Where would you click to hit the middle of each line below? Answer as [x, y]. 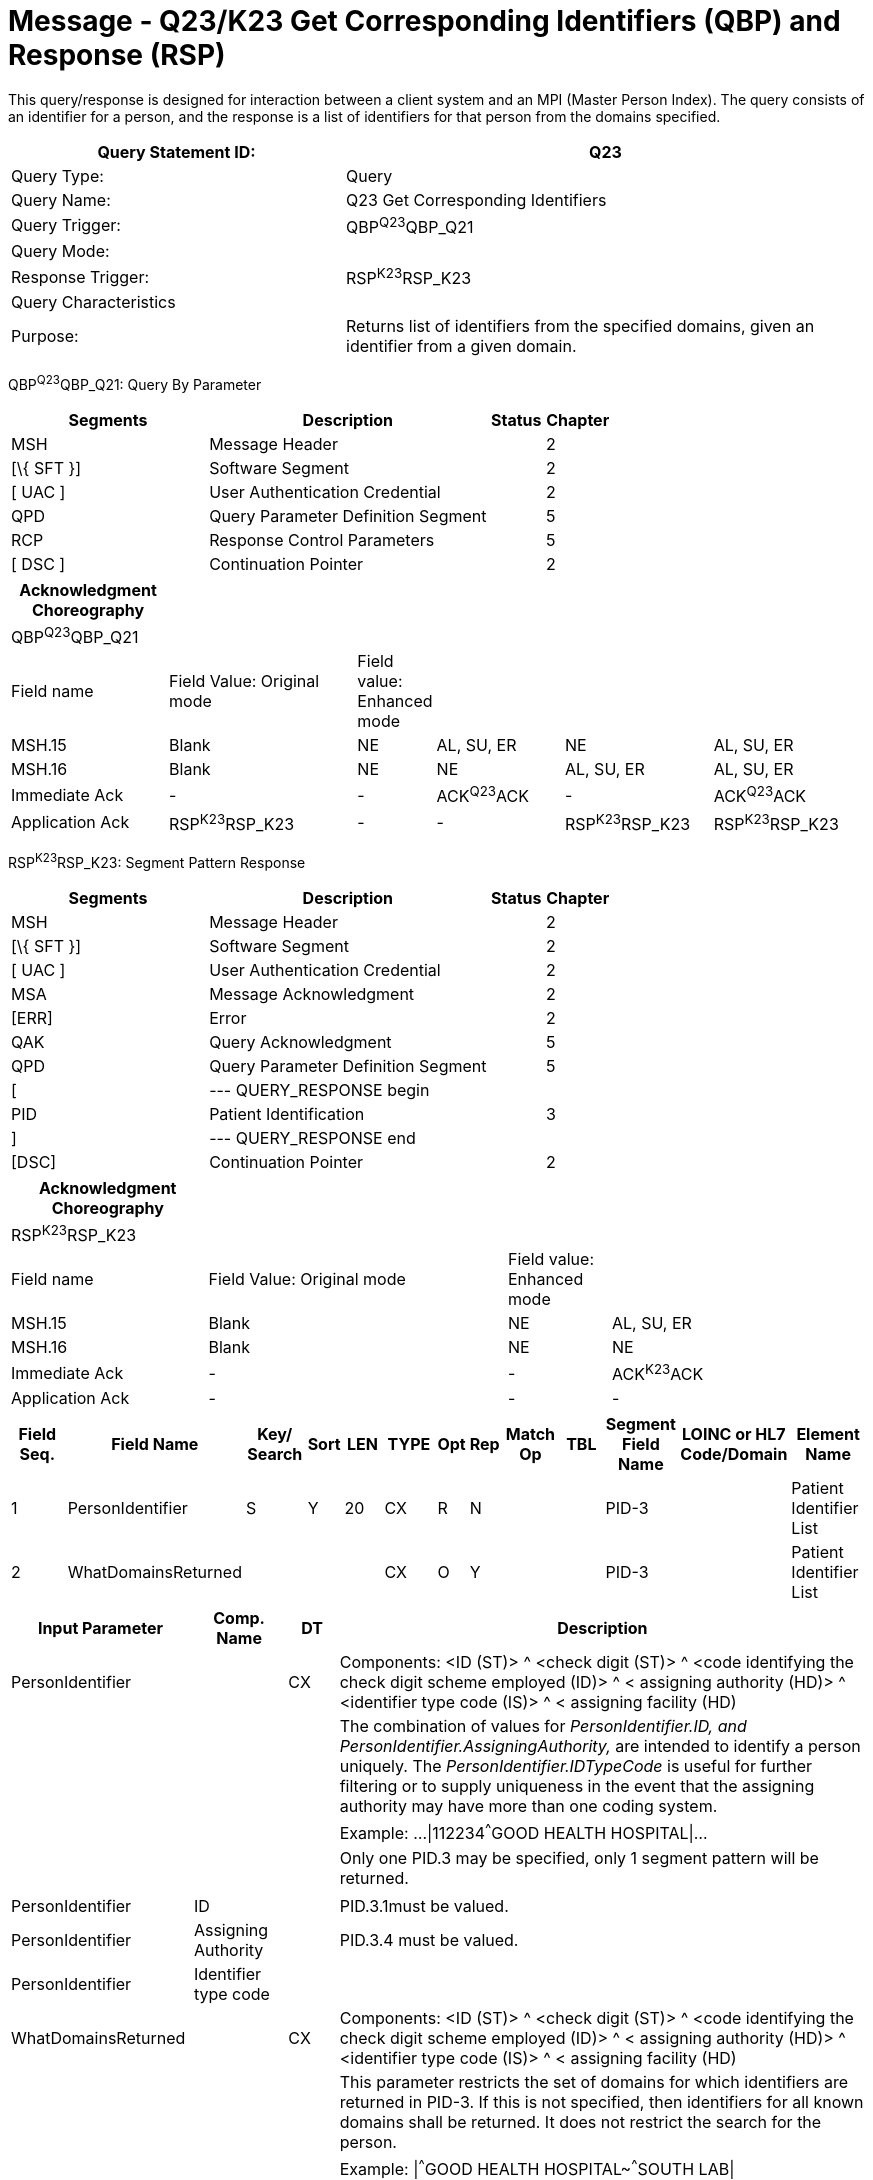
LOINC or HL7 [734, 1434]
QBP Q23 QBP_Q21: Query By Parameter [135, 383]
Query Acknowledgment [300, 1041]
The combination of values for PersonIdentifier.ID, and [543, 1726]
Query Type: [57, 175]
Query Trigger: [66, 225]
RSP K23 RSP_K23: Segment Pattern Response [157, 861]
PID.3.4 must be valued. [429, 1939]
